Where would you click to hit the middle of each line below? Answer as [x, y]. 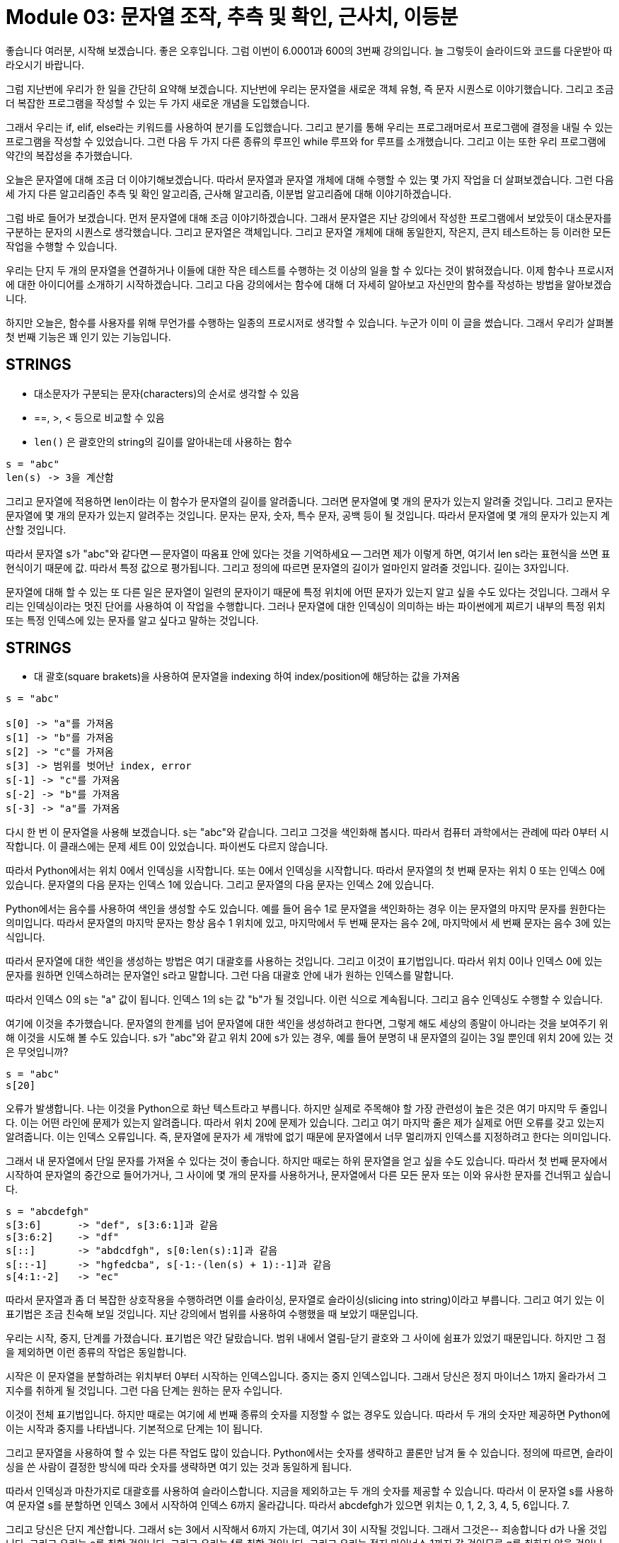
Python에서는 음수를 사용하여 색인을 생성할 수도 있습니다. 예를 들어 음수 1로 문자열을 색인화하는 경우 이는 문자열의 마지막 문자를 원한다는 [306, 909]
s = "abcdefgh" [48, 1212]
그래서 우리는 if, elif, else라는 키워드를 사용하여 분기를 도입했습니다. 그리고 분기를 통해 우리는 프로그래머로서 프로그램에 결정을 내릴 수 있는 [309, 127]
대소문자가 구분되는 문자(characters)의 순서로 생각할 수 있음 [167, 393]
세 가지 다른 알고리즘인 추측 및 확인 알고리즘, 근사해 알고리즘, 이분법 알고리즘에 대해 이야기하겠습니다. [229, 193]
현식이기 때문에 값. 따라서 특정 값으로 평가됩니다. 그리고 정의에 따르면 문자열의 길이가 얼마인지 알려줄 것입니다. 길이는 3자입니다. [288, 567]
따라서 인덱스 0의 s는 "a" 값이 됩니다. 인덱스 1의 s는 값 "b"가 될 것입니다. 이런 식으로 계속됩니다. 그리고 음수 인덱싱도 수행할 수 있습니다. [305, 1000]
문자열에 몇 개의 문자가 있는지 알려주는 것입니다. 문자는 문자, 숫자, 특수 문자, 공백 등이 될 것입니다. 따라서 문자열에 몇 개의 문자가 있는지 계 [308, 515]
